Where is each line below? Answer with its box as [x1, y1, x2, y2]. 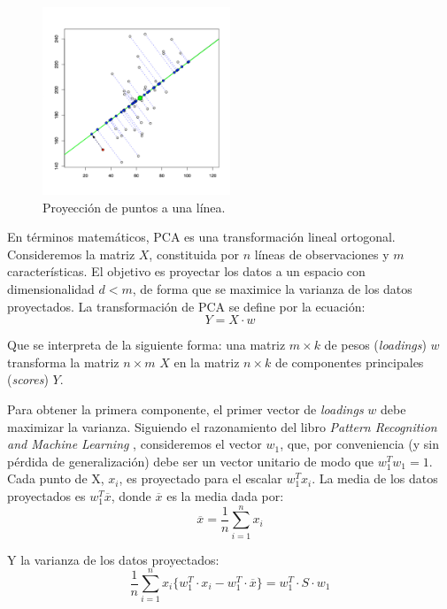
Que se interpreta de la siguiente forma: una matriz [7, 335, 286, 354]
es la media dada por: [166, 486, 284, 505]
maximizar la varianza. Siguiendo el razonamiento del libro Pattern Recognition [7, 417, 437, 436]
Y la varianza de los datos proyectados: [7, 550, 220, 568]
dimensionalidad [7, 279, 95, 297]
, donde [111, 486, 151, 505]
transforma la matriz [7, 352, 119, 371]
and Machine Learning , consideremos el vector [7, 435, 262, 453]
